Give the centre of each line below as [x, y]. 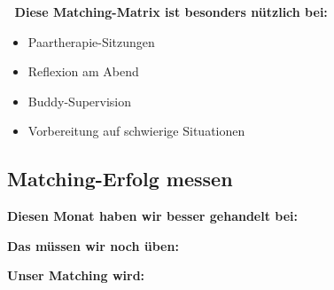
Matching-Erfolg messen [120, 179]
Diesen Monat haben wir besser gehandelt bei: [153, 216]
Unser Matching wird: [76, 275]
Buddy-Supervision [80, 101]
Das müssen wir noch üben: [93, 245]
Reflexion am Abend [83, 71]
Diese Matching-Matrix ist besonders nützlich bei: [171, 12]
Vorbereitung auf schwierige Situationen [136, 131]
